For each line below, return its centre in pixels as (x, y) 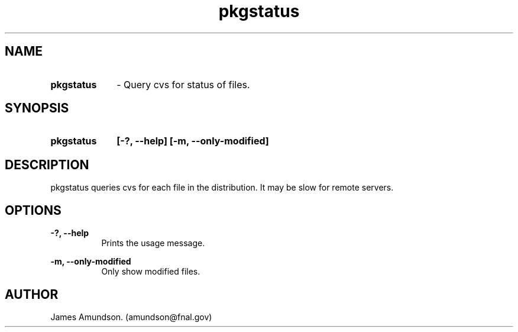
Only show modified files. (151, 272)
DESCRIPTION (47, 165)
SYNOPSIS (37, 108)
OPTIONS (33, 210)
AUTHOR (32, 294)
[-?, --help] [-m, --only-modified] (193, 141)
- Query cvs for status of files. (183, 84)
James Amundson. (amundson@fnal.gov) (131, 317)
